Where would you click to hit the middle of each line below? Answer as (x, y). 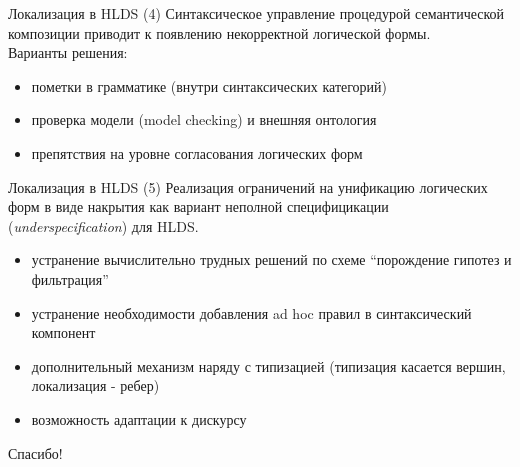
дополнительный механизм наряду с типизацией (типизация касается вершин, (268, 365)
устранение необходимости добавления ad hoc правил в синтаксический (251, 312)
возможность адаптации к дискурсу (139, 418)
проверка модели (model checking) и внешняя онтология (204, 119)
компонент (63, 332)
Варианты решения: (68, 52)
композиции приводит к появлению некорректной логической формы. (219, 32)
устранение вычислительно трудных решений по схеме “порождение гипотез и (271, 259)
